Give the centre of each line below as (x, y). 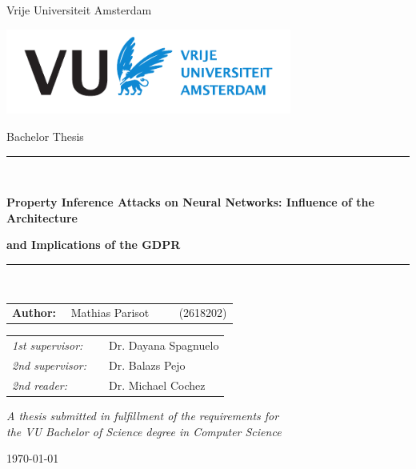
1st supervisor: (48, 345)
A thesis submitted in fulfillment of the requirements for (143, 415)
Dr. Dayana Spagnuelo (164, 345)
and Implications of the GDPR (94, 245)
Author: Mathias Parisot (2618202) (120, 313)
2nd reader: (40, 385)
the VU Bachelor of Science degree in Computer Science (144, 431)
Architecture (42, 217)
